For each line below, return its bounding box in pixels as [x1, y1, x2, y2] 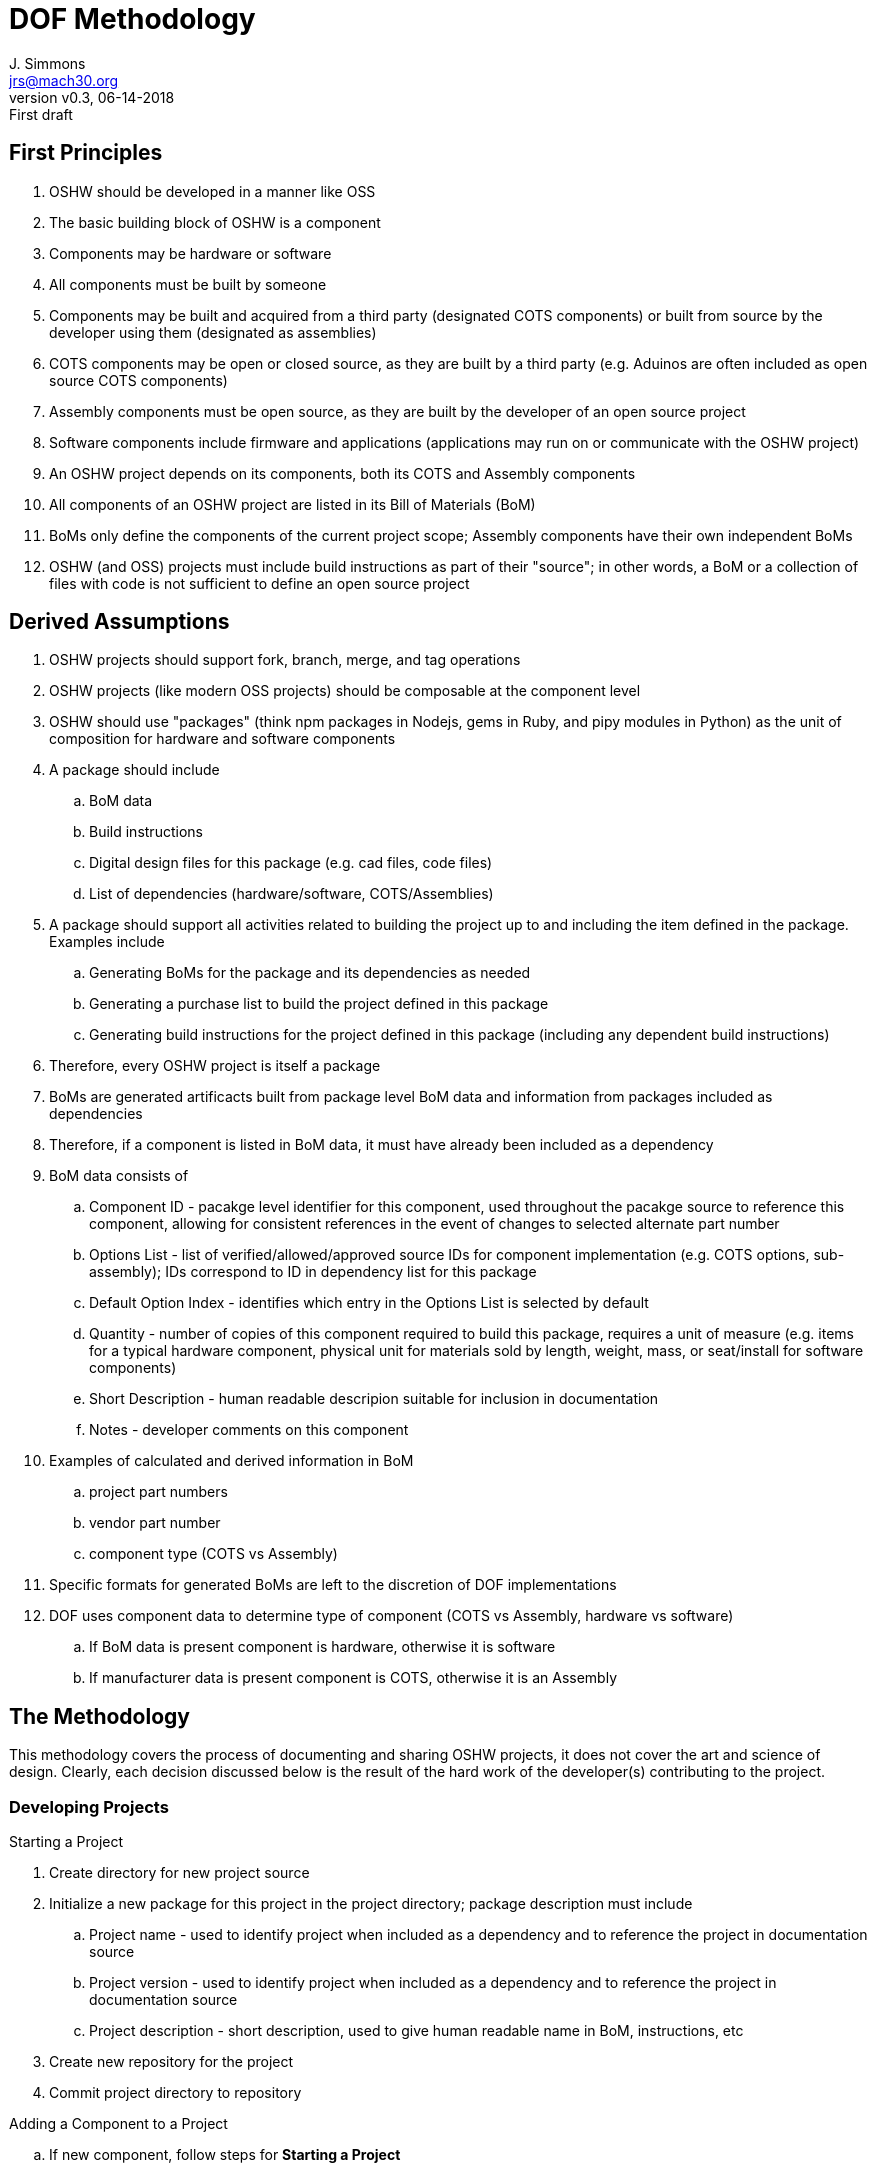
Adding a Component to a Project [9, 2115, 228, 2133]
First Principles [9, 140, 163, 166]
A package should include [49, 761, 220, 779]
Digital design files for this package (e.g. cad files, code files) [89, 854, 493, 872]
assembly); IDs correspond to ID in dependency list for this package [89, 1263, 537, 1281]
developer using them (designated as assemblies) [49, 323, 377, 341]
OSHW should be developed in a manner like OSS [49, 182, 376, 200]
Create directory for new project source [49, 1864, 310, 1882]
